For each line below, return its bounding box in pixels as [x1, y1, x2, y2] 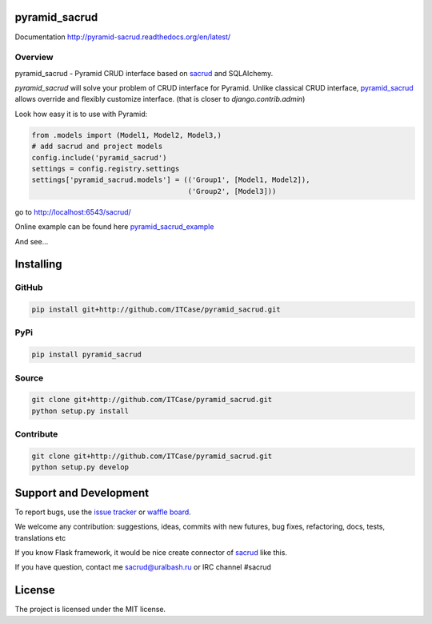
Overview [14, 52, 54, 63]
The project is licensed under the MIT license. [14, 605, 166, 614]
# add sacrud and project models [31, 142, 163, 151]
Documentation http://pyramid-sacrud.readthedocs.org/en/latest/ [14, 32, 231, 42]
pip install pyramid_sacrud [31, 350, 142, 360]
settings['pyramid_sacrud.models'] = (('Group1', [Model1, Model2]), [31, 175, 310, 184]
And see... [14, 236, 49, 246]
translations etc [14, 533, 66, 542]
